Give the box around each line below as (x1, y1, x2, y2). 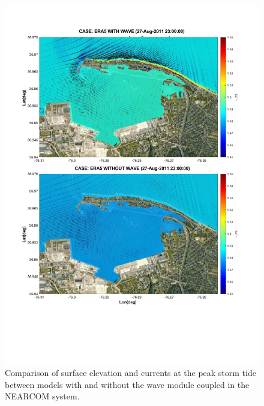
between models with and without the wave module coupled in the (5, 378, 250, 390)
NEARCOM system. (5, 390, 80, 402)
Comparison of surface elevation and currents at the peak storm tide (5, 366, 256, 379)
